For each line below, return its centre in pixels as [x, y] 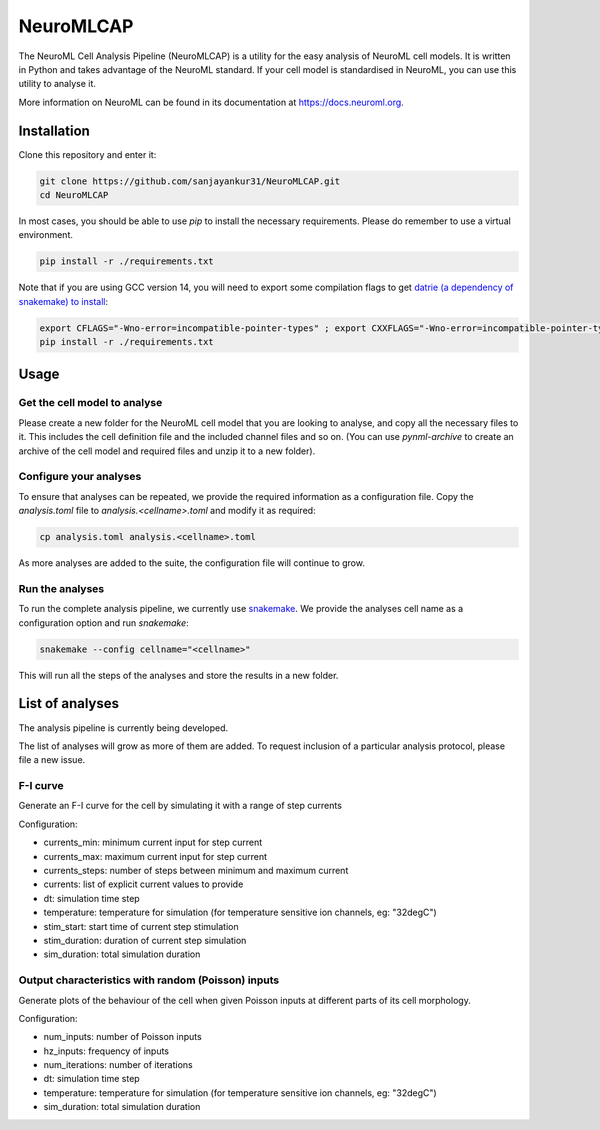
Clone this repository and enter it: [87, 154]
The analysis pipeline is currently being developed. [123, 727]
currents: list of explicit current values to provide [143, 884]
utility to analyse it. [57, 84]
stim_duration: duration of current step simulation [145, 940]
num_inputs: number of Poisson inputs [122, 1037]
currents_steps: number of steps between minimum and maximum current [196, 871]
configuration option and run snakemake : [103, 622]
